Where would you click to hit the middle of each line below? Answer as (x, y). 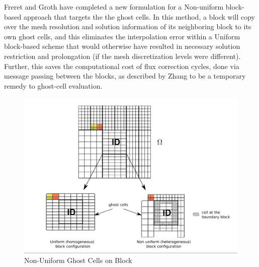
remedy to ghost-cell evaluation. (53, 85)
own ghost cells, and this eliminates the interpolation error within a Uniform (122, 36)
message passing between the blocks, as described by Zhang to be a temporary (125, 76)
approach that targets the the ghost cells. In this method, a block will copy (139, 16)
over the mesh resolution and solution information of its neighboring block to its (128, 26)
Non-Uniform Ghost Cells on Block (78, 260)
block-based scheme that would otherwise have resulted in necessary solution (122, 46)
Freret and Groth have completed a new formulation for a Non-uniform (114, 7)
